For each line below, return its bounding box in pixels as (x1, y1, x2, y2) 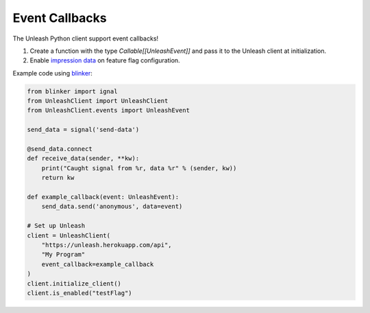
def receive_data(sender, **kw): (27, 154, 140, 163)
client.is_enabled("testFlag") (27, 289, 133, 297)
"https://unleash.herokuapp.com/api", (41, 241, 172, 248)
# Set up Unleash (27, 222, 86, 230)
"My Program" (41, 251, 86, 259)
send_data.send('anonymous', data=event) (41, 202, 183, 211)
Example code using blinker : (12, 69, 92, 77)
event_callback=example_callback (41, 260, 154, 268)
